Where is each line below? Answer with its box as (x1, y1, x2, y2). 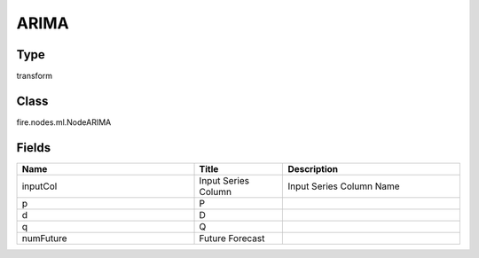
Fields (16, 140, 51, 155)
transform (16, 71, 53, 82)
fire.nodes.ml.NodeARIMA (16, 116, 112, 128)
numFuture (21, 231, 67, 244)
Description (287, 162, 339, 175)
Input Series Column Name (287, 180, 400, 192)
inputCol (21, 180, 58, 192)
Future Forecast (199, 231, 265, 244)
